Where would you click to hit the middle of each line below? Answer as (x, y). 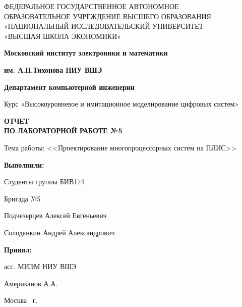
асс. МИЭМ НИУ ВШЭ (40, 266)
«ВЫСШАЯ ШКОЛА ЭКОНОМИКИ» (63, 36)
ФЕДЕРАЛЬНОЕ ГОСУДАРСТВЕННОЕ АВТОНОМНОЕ (92, 6)
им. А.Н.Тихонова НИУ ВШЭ (53, 69)
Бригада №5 (22, 198)
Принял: (18, 249)
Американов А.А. (31, 283)
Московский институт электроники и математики (86, 53)
